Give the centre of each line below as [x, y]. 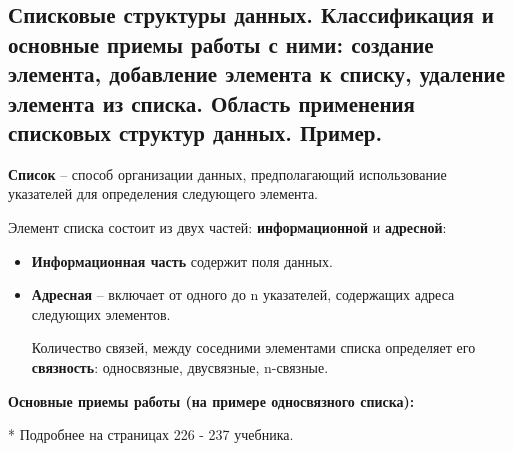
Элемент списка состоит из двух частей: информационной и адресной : [227, 226]
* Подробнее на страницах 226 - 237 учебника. [151, 434]
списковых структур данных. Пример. [195, 131]
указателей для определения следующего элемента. [163, 193]
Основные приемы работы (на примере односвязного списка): [211, 400]
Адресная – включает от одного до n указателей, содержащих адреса [243, 294]
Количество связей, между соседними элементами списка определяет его [253, 347]
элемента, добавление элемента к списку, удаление [256, 73]
